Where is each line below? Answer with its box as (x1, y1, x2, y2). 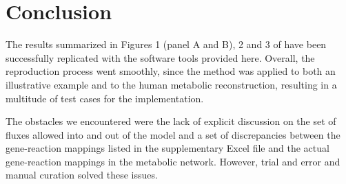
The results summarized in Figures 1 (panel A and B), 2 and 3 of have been (6, 37, 327, 51)
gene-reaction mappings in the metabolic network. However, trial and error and (6, 154, 340, 168)
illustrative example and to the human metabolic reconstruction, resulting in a (6, 77, 337, 91)
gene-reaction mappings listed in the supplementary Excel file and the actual (6, 141, 329, 155)
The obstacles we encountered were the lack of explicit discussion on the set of (6, 114, 336, 128)
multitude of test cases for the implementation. (6, 91, 204, 105)
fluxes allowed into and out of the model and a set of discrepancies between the (6, 127, 340, 141)
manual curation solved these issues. (6, 168, 158, 182)
